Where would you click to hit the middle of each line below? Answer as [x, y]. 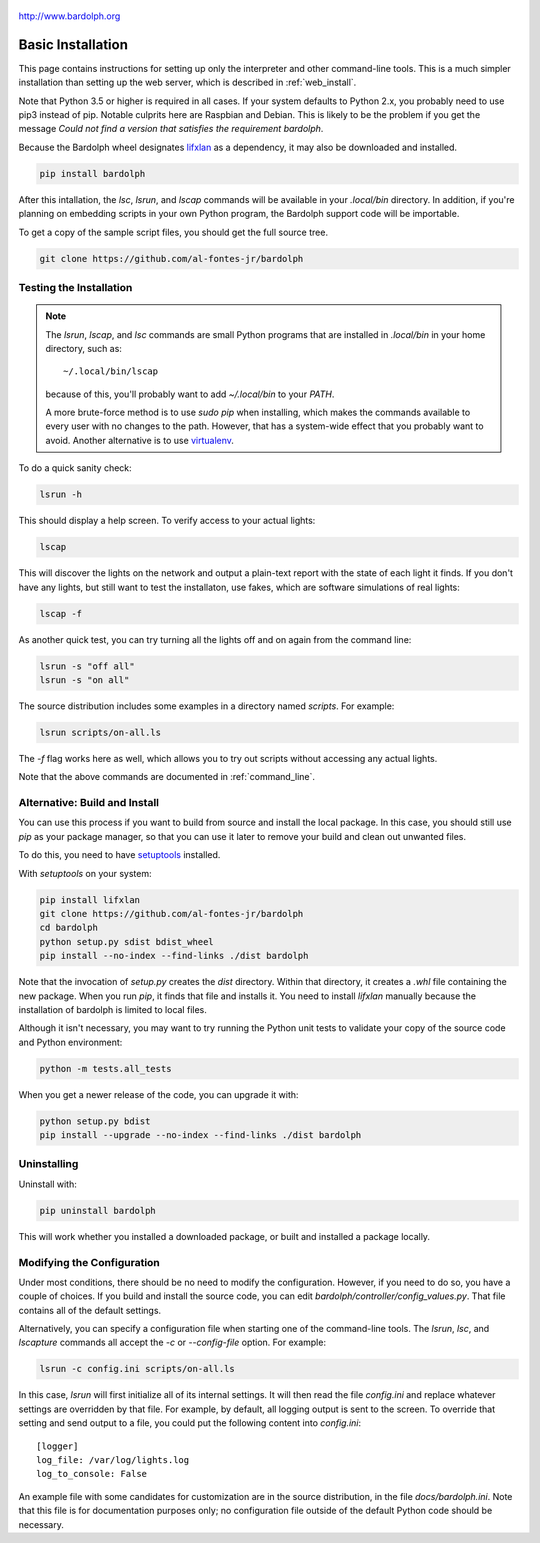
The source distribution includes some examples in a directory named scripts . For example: [206, 706]
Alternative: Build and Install [89, 803]
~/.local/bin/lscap [111, 371]
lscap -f [61, 613]
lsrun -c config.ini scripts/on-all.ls [137, 1369]
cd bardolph [69, 928]
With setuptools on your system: [85, 873]
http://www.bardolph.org [69, 16]
